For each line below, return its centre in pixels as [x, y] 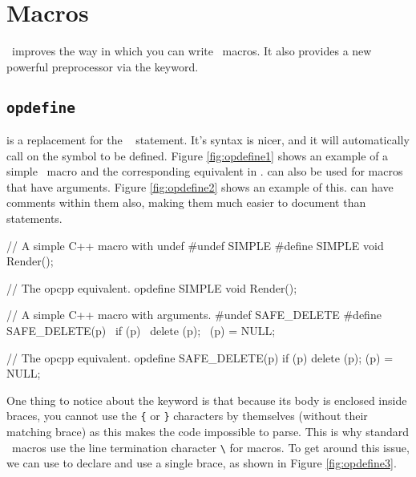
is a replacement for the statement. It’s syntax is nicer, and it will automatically [208, 140]
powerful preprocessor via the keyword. [103, 66]
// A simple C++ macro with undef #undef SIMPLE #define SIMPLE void [195, 245]
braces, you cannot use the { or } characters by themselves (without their [187, 416]
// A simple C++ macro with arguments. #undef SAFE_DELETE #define [194, 315]
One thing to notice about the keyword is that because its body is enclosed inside [207, 400]
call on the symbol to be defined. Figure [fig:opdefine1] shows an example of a [198, 155]
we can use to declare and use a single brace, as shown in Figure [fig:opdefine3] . [202, 463]
